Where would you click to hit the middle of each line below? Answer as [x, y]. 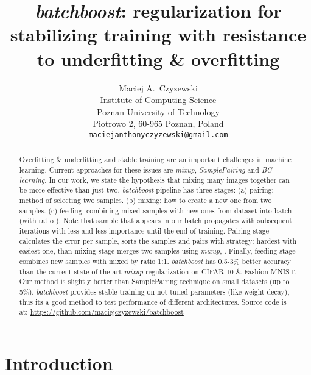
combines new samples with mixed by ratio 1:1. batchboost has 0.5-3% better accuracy [155, 261]
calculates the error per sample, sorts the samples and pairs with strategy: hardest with [158, 241]
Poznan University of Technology [158, 111]
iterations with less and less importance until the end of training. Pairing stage [144, 230]
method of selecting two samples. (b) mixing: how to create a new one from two [145, 200]
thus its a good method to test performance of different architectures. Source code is [153, 302]
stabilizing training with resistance [158, 34]
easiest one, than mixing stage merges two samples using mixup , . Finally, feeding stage [157, 251]
